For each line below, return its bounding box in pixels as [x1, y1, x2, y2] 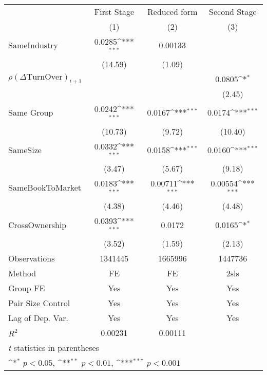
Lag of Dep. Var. [8, 311, 68, 324]
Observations [8, 252, 55, 264]
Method [8, 267, 36, 279]
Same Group [8, 106, 53, 119]
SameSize [8, 143, 42, 156]
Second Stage [209, 6, 257, 17]
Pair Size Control [8, 296, 70, 309]
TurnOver [26, 73, 63, 82]
